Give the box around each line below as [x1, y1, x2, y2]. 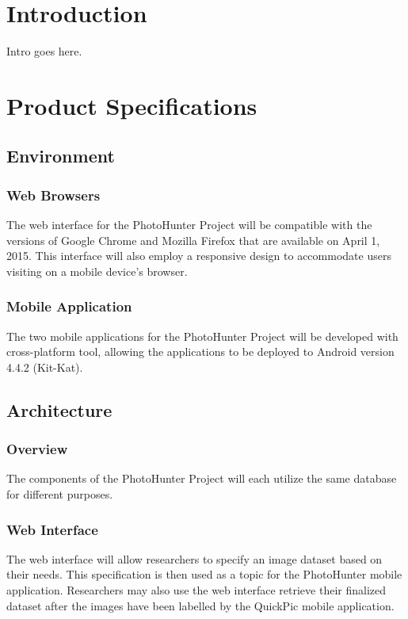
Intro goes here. [6, 43, 82, 59]
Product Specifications [6, 89, 257, 121]
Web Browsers [6, 185, 101, 204]
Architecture [6, 397, 112, 422]
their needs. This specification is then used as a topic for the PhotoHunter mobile [6, 566, 402, 583]
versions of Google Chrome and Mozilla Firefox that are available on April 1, [6, 231, 380, 248]
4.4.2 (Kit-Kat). [6, 358, 83, 375]
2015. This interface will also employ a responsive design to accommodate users [6, 247, 391, 264]
